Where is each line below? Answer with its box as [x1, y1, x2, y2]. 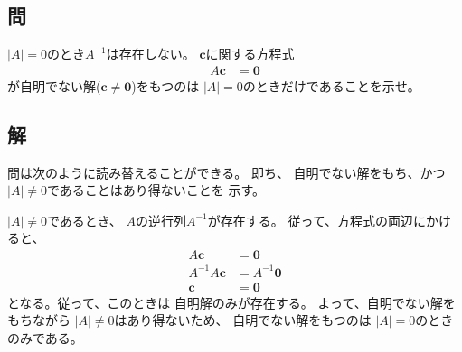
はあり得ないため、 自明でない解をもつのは [114, 310, 372, 329]
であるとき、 [46, 210, 122, 229]
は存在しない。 [106, 44, 195, 63]
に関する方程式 [205, 44, 295, 63]
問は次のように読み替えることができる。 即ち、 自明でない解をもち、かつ [7, 162, 446, 181]
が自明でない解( [7, 76, 101, 95]
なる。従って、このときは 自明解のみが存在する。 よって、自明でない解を [19, 292, 456, 311]
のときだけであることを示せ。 [242, 76, 420, 95]
